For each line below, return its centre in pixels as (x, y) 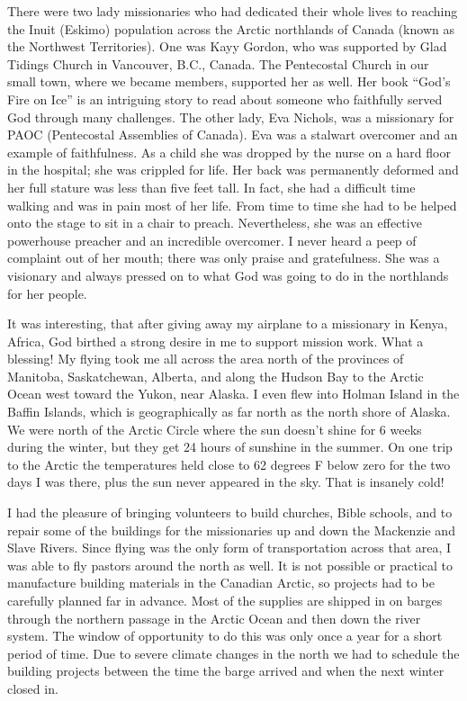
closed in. (33, 688)
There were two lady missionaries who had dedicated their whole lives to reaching (233, 11)
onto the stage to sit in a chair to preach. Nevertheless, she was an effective (215, 223)
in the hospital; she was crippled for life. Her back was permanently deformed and (233, 170)
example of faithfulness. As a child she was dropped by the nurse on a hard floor (229, 152)
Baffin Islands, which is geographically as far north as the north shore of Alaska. (229, 412)
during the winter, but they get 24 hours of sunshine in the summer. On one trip (230, 447)
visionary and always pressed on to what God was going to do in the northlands (228, 275)
